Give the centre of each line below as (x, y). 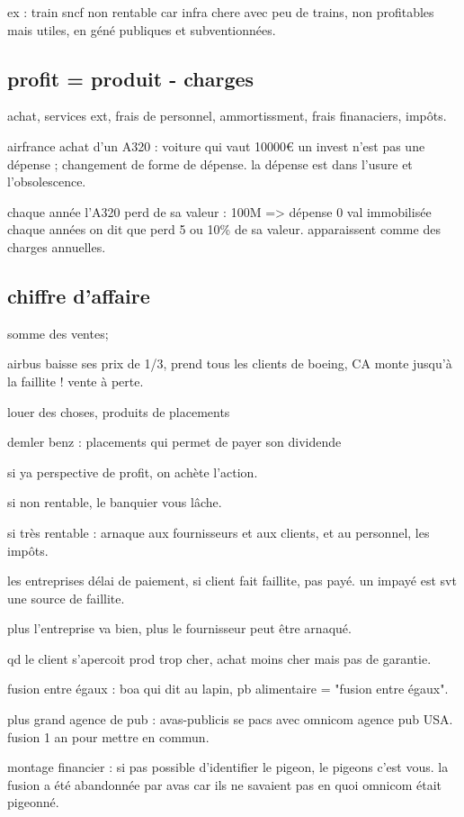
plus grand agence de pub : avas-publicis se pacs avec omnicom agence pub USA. (230, 719)
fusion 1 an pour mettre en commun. (108, 736)
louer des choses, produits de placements (119, 411)
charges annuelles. (57, 246)
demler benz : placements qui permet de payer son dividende (174, 442)
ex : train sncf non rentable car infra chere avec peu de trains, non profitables (221, 12)
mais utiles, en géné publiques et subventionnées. (142, 29)
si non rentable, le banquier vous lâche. (115, 502)
